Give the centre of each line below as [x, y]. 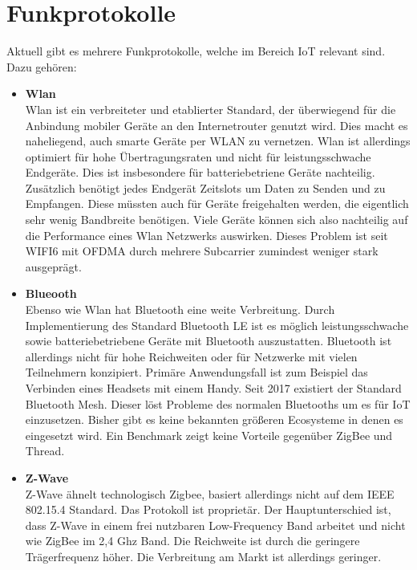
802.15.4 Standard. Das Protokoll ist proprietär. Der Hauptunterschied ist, [208, 509]
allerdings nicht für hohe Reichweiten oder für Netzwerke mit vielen [191, 356]
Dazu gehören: [42, 66]
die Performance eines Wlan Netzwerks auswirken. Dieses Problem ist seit [206, 235]
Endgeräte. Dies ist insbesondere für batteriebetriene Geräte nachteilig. [200, 172]
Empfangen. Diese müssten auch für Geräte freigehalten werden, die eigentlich [217, 204]
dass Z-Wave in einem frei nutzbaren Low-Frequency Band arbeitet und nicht [215, 525]
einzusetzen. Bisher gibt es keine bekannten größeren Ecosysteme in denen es [214, 419]
